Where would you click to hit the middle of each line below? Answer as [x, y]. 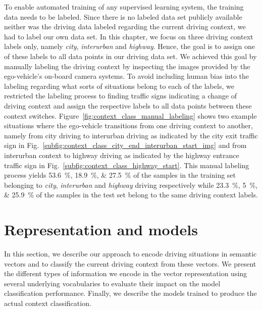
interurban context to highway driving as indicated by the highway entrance [122, 155]
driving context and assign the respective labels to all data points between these [128, 105]
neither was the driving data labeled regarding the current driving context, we [125, 27]
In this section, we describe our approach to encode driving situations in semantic [130, 253]
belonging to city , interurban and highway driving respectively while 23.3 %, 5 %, [131, 185]
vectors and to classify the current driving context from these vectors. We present [130, 263]
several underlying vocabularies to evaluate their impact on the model [112, 283]
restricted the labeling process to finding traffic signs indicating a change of [120, 96]
